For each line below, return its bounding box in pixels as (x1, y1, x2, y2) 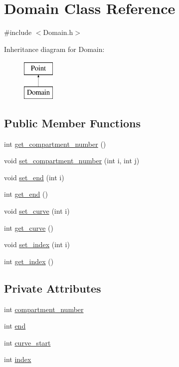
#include (4, 27, 32, 37)
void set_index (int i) (4, 239, 70, 250)
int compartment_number (4, 304, 84, 314)
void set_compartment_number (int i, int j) (4, 155, 140, 166)
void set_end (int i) (4, 172, 64, 182)
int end (4, 321, 26, 331)
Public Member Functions (4, 115, 141, 130)
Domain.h (43, 27, 73, 37)
